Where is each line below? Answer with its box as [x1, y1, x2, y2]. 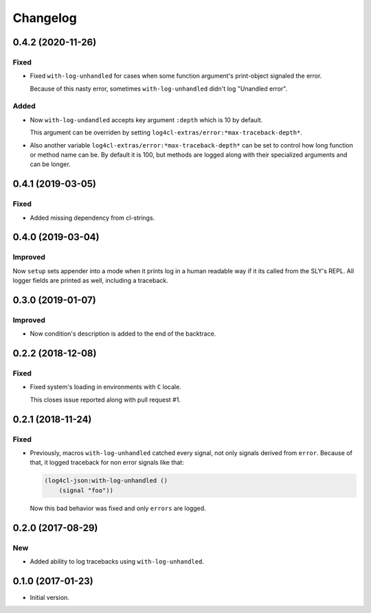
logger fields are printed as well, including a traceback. [12, 277, 168, 285]
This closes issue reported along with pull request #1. [30, 395, 181, 404]
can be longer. [30, 160, 71, 168]
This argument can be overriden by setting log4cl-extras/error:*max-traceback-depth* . [30, 128, 302, 137]
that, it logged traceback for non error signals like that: [30, 459, 185, 467]
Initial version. [30, 593, 70, 601]
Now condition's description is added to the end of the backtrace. [30, 329, 216, 338]
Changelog [12, 10, 77, 25]
